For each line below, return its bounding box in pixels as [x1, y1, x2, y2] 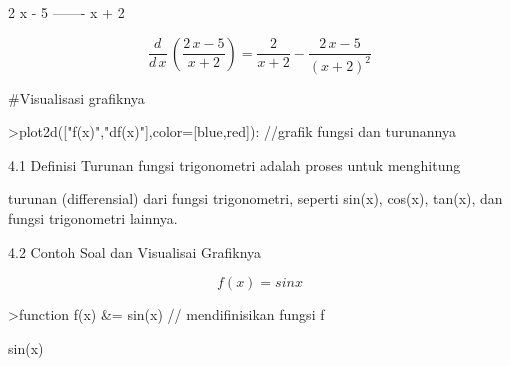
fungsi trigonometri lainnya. [8, 207, 178, 228]
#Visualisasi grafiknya [8, 87, 145, 108]
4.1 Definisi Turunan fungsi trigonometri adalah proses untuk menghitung [8, 154, 461, 175]
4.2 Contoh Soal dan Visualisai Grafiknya [8, 241, 262, 262]
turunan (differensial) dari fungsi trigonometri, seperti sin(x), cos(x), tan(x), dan [8, 188, 503, 209]
